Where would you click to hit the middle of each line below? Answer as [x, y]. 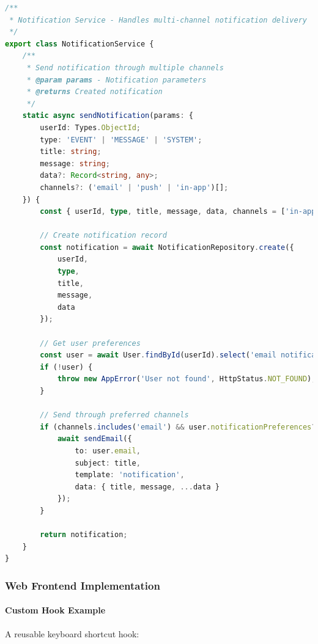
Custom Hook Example [55, 610]
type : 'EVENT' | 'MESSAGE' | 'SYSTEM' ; [121, 140]
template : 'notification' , [130, 475]
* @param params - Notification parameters [116, 80]
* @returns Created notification [94, 92]
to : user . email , [108, 451]
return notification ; [84, 535]
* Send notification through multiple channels [125, 68]
